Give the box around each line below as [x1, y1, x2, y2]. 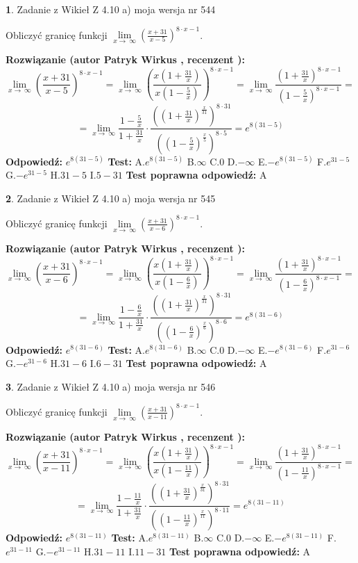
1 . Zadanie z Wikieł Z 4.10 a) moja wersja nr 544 [6, 2, 216, 16]
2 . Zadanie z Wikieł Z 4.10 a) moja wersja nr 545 [6, 190, 216, 205]
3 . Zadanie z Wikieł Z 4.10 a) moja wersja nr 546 [6, 379, 216, 393]
